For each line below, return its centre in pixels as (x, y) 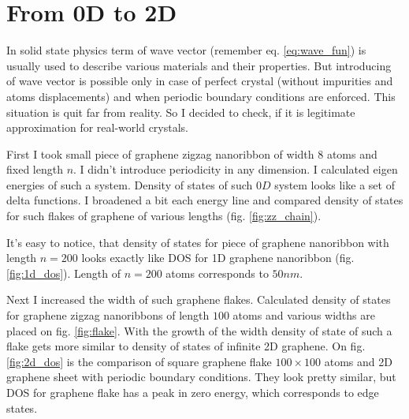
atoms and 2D (358, 361)
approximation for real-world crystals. (97, 127)
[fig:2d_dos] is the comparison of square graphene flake (139, 361)
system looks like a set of (335, 184)
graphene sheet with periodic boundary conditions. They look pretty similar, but (201, 377)
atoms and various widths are (304, 315)
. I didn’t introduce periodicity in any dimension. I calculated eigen (236, 169)
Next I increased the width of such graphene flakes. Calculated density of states (199, 299)
